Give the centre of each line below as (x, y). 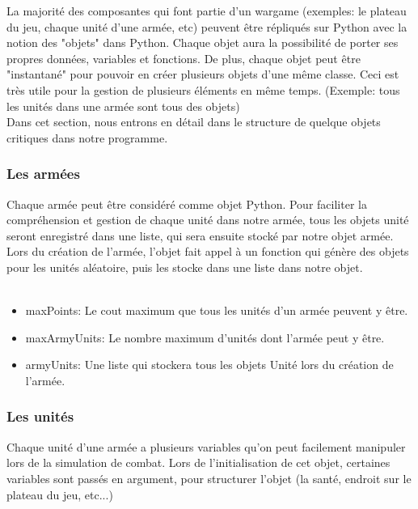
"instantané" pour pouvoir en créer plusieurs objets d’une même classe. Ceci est (203, 74)
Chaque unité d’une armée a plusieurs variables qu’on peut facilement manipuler (206, 446)
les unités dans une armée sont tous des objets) (123, 106)
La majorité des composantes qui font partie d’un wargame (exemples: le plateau (207, 11)
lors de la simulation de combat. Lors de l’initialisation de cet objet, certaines (198, 462)
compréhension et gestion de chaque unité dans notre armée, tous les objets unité (208, 220)
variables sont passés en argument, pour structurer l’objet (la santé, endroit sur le (209, 478)
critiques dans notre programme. (87, 137)
